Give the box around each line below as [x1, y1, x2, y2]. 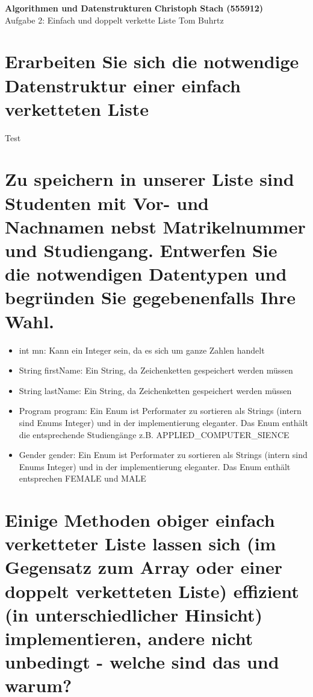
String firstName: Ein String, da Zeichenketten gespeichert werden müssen [19, 364, 293, 377]
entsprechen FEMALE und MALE [19, 472, 146, 485]
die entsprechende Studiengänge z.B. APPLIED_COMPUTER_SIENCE [19, 428, 290, 441]
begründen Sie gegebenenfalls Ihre [5, 285, 296, 310]
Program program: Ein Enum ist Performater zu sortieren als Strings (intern [19, 404, 302, 417]
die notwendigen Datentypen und [5, 261, 287, 286]
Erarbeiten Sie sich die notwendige [5, 49, 299, 74]
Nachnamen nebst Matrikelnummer [5, 214, 306, 238]
